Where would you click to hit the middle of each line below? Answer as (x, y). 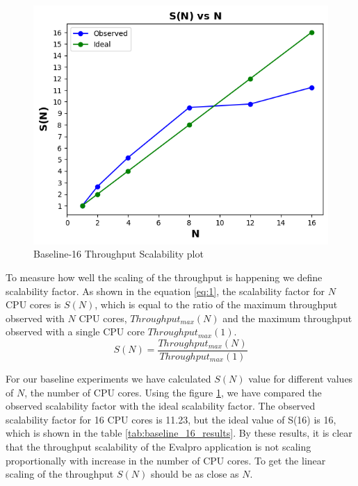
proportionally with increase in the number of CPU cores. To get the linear (166, 460)
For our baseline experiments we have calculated (108, 379)
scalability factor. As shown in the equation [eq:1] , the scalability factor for (165, 291)
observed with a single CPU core (75, 332)
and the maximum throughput (287, 318)
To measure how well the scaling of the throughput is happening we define (164, 277)
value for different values (301, 379)
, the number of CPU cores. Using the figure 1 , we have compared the (173, 392)
